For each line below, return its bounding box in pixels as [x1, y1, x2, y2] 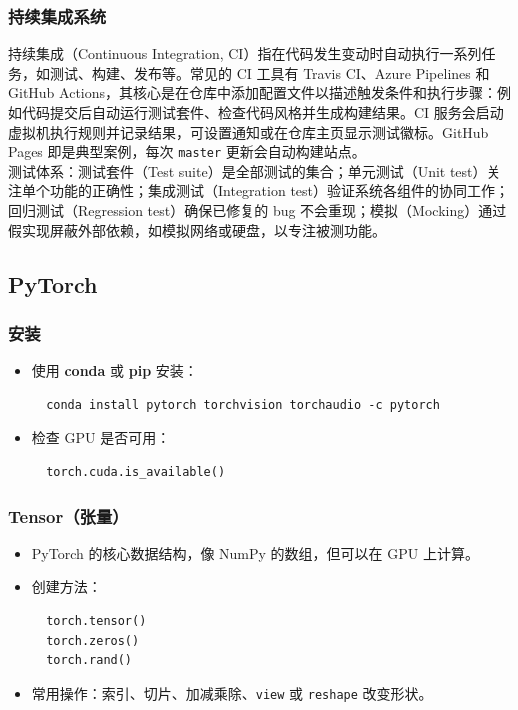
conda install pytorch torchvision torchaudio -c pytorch [46, 397, 440, 412]
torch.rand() [46, 653, 133, 668]
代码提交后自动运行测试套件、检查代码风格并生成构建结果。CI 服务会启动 [21, 102, 504, 122]
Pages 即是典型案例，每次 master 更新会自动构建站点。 [8, 141, 366, 162]
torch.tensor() [46, 614, 147, 628]
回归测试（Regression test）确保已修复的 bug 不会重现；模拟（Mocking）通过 [8, 200, 507, 221]
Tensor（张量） [8, 503, 129, 528]
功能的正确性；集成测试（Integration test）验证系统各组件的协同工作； [49, 180, 510, 201]
